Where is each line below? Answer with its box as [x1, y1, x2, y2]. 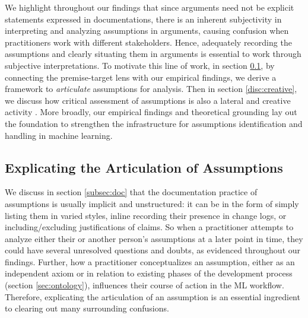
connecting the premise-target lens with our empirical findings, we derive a [5, 71, 277, 83]
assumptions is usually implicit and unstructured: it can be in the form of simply [5, 197, 299, 209]
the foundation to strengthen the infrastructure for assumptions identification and [5, 117, 303, 129]
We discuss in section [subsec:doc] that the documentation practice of [5, 186, 258, 198]
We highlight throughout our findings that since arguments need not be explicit [5, 1, 294, 13]
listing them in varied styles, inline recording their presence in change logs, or [5, 209, 287, 221]
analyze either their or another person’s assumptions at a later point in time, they [5, 232, 303, 244]
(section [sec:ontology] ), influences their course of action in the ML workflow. [5, 279, 284, 291]
